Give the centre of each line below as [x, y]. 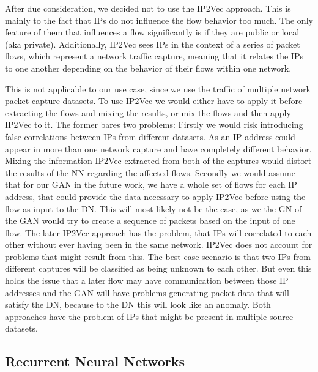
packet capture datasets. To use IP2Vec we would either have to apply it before [154, 101]
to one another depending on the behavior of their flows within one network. [148, 68]
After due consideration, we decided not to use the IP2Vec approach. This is [148, 8]
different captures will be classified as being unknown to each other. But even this [158, 268]
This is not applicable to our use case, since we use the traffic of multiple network [158, 88]
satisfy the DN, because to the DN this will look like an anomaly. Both [138, 304]
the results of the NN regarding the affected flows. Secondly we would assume [150, 172]
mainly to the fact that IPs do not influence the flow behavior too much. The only [159, 20]
